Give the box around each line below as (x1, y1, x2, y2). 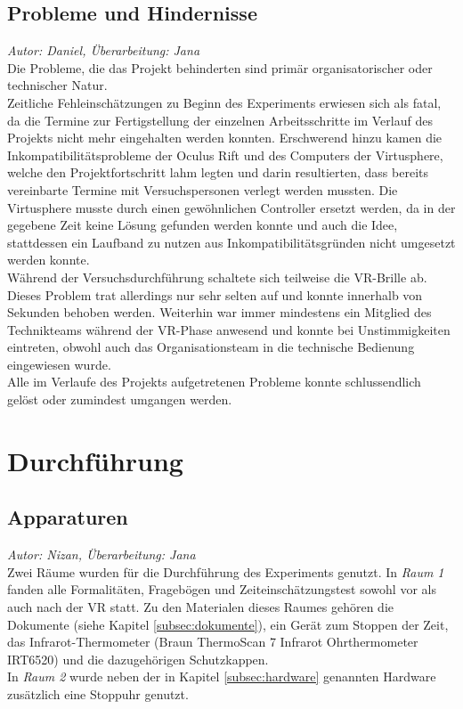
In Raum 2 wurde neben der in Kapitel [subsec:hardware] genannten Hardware (7, 667, 436, 686)
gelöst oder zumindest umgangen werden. (7, 390, 232, 409)
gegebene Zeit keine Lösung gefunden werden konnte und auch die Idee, (7, 216, 398, 234)
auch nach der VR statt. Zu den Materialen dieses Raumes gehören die (7, 598, 394, 616)
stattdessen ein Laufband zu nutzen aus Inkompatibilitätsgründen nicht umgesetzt (7, 232, 456, 251)
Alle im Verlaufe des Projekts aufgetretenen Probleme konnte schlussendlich (7, 372, 421, 391)
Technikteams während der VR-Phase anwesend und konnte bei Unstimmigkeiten (7, 320, 451, 338)
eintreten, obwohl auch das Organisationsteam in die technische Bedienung (7, 338, 415, 356)
